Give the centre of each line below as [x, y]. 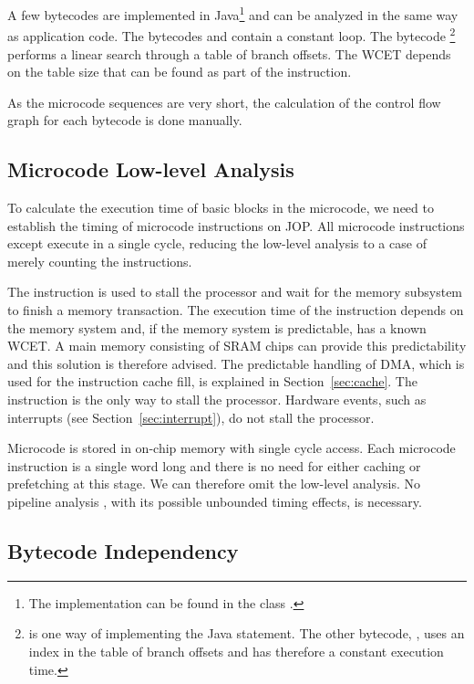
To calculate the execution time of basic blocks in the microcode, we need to [221, 208]
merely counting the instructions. [100, 261]
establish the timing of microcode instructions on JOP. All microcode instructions [236, 225]
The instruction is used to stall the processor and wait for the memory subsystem [235, 292]
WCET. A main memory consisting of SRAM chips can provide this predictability [237, 346]
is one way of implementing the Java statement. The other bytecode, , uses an [247, 633]
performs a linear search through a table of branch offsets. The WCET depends [229, 53]
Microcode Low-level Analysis [151, 169]
